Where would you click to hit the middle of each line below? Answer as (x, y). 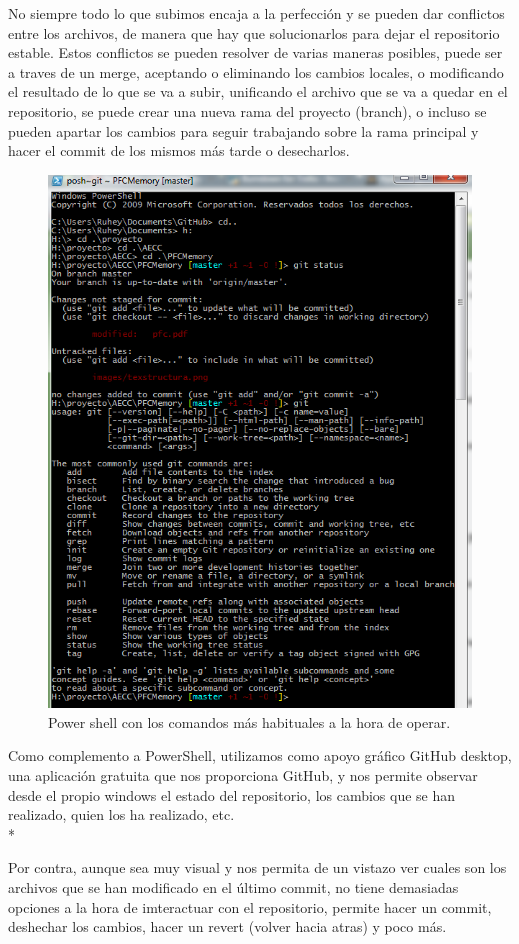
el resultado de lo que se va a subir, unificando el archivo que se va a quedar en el (258, 91)
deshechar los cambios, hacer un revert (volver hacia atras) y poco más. (227, 926)
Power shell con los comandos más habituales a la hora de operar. (249, 721)
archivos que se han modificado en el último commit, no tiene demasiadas (233, 886)
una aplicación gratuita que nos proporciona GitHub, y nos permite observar (243, 774)
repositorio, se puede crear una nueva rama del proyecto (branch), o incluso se (247, 110)
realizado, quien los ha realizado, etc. (121, 814)
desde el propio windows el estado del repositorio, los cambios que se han (232, 794)
